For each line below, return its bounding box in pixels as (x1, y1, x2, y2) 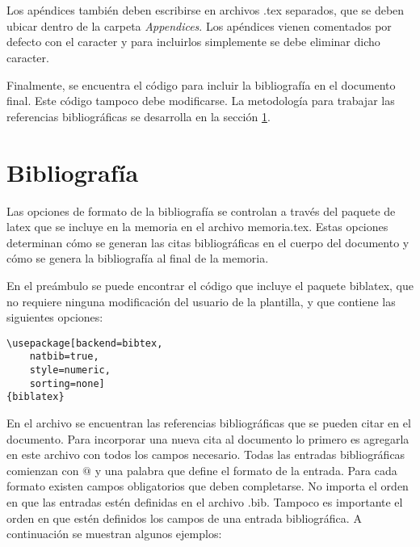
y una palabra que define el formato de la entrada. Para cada (94, 461, 397, 478)
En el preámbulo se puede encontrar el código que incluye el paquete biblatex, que (6, 276, 414, 293)
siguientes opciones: (6, 309, 103, 326)
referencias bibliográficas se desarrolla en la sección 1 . (6, 107, 271, 124)
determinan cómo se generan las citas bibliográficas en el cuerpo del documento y (6, 234, 409, 250)
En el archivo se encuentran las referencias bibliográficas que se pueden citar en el (6, 414, 411, 431)
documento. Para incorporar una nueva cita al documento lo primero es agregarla (6, 430, 409, 447)
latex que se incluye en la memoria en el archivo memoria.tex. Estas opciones (6, 218, 388, 235)
